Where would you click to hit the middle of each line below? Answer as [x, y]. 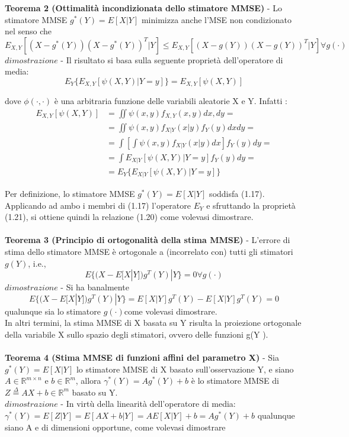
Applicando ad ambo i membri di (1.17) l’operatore [98, 205]
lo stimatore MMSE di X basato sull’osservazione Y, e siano [185, 369]
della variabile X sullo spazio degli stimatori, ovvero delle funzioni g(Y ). [137, 334]
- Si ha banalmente [95, 287]
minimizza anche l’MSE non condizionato [216, 19]
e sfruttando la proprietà [251, 205]
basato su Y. [95, 392]
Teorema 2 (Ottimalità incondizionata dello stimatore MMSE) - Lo [143, 8]
